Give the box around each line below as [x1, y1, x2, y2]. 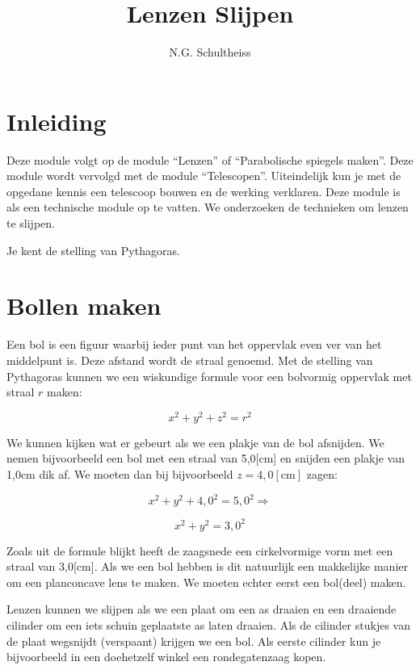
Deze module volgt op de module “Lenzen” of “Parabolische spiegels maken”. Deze [6, 151, 414, 168]
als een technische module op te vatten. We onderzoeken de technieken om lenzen [6, 199, 409, 216]
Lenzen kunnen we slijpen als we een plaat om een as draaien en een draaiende [6, 601, 397, 618]
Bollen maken [6, 289, 162, 322]
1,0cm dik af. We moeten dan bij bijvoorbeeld [6, 465, 233, 482]
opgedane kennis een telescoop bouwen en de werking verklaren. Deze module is [6, 182, 401, 199]
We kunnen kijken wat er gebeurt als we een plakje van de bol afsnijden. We [6, 433, 384, 450]
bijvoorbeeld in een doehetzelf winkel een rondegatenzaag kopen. [6, 648, 326, 665]
